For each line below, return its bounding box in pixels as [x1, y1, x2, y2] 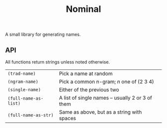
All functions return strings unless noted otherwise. [5, 59, 110, 65]
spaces [59, 115, 76, 122]
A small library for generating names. [5, 31, 81, 38]
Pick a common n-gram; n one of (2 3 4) [59, 78, 154, 85]
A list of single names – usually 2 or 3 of [59, 94, 153, 101]
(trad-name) [7, 71, 36, 76]
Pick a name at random [59, 70, 113, 77]
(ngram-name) [7, 79, 39, 84]
